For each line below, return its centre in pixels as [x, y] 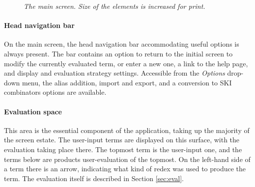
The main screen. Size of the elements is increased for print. [114, 6]
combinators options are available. [55, 92]
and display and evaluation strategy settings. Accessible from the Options [114, 73]
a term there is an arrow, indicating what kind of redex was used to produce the [125, 169]
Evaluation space [33, 111]
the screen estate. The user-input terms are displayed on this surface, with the [122, 140]
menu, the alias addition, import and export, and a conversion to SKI [127, 82]
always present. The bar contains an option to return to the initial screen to [118, 53]
